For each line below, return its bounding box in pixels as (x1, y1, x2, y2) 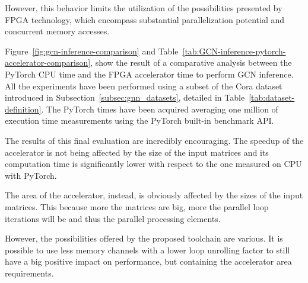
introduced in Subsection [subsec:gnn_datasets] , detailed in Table (5, 91, 245, 104)
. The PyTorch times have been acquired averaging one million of (41, 102, 278, 115)
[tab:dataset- (249, 91, 295, 104)
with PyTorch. (5, 169, 57, 181)
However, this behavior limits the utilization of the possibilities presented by (5, 2, 282, 14)
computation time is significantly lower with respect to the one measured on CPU (5, 157, 302, 170)
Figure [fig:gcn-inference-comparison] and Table (5, 44, 179, 57)
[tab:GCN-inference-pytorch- (182, 44, 286, 57)
